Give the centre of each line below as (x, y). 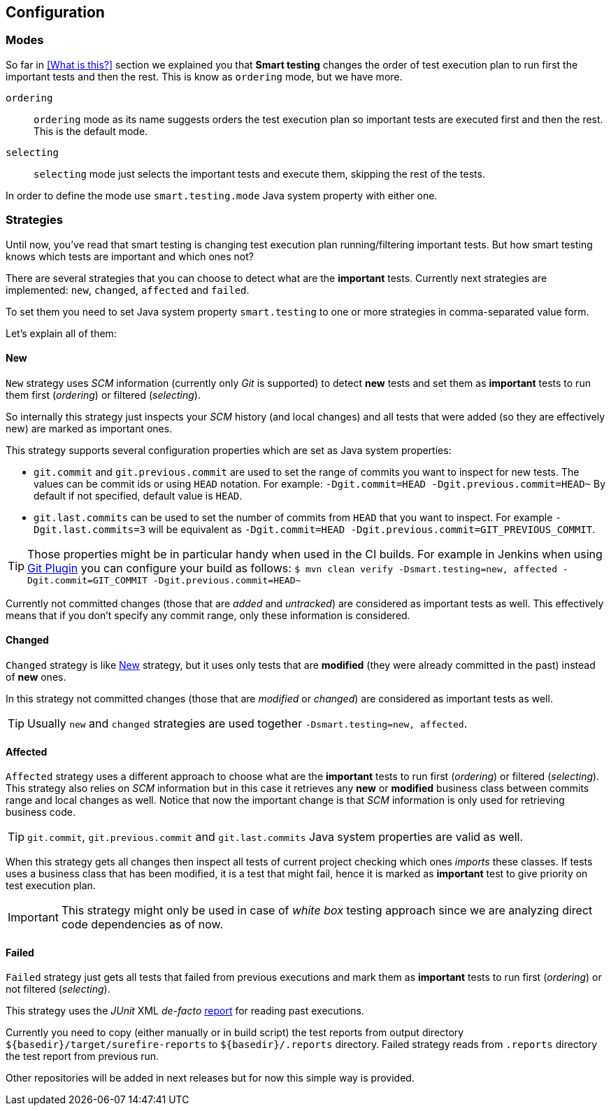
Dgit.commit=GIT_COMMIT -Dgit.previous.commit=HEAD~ (164, 580)
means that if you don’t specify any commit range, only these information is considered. (208, 615)
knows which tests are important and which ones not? (130, 256)
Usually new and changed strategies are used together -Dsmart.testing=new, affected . (247, 723)
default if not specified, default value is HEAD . (138, 495)
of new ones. (36, 677)
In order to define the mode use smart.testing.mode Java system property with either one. (222, 195)
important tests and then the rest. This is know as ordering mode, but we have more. (204, 76)
